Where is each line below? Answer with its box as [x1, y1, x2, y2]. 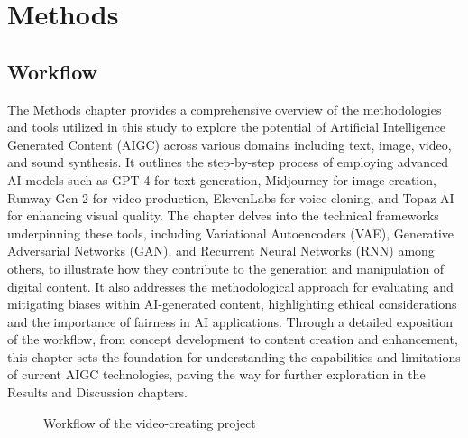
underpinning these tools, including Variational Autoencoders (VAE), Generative [7, 223, 454, 242]
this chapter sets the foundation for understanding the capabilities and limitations [7, 347, 461, 366]
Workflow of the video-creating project [43, 413, 256, 432]
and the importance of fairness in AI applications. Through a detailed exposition [7, 312, 453, 331]
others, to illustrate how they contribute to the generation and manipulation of [7, 258, 445, 277]
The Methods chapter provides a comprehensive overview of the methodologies [7, 99, 442, 118]
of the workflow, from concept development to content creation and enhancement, [7, 330, 458, 349]
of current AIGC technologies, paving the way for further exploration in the [7, 365, 426, 384]
